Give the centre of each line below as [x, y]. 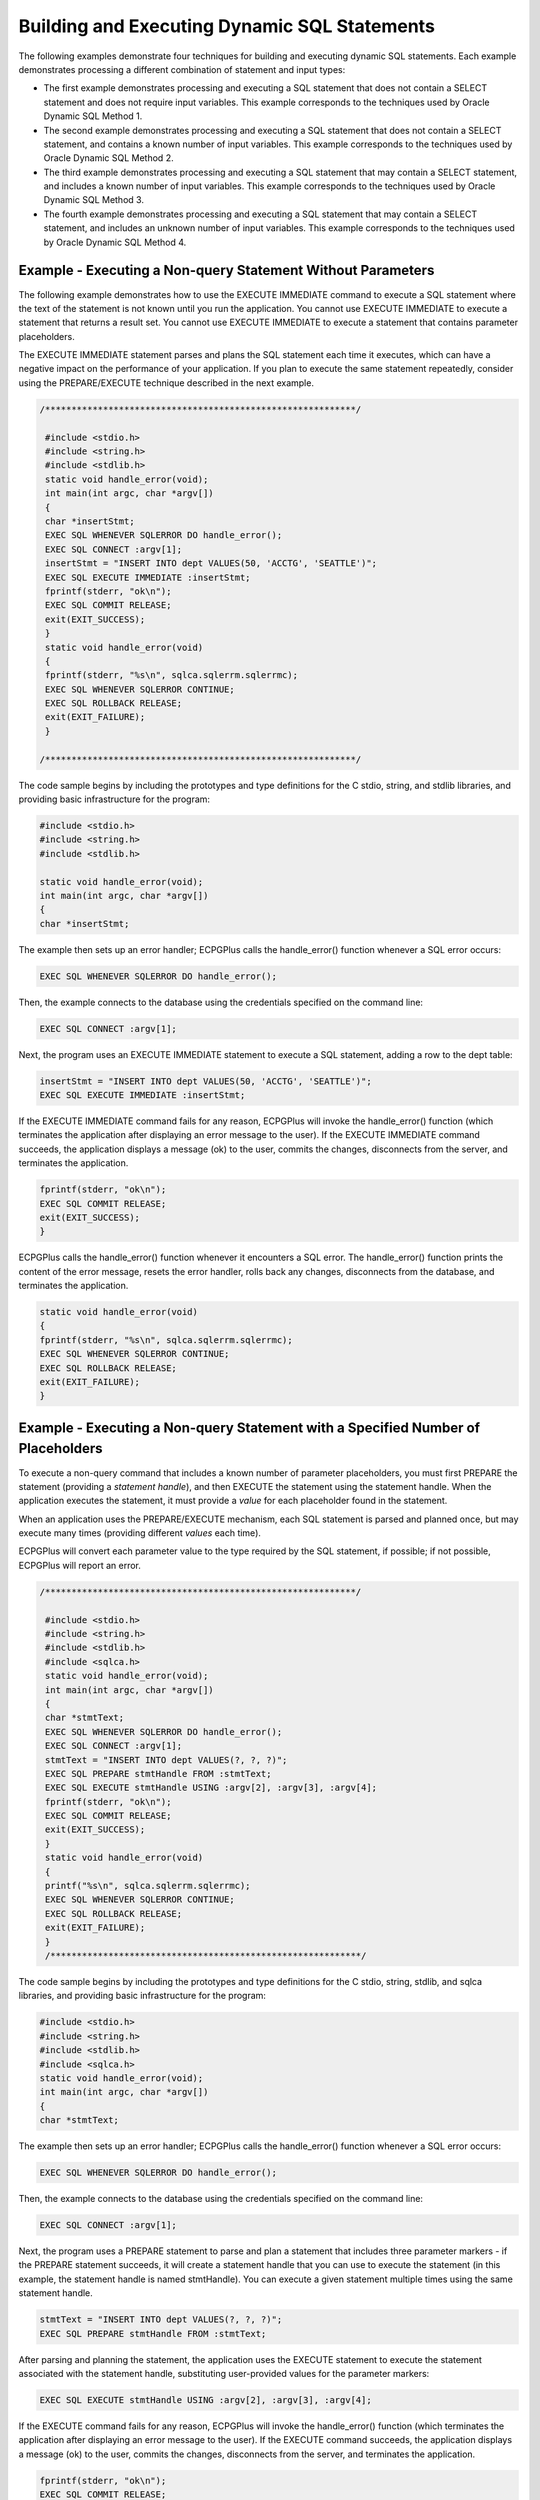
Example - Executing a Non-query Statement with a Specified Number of [249, 1427]
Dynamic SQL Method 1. [93, 116]
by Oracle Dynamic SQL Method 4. [115, 242]
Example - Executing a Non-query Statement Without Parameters [226, 270]
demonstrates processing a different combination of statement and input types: [182, 69]
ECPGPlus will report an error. [80, 1565]
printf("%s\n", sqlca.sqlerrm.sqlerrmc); [148, 1886]
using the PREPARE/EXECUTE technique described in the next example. [166, 382]
